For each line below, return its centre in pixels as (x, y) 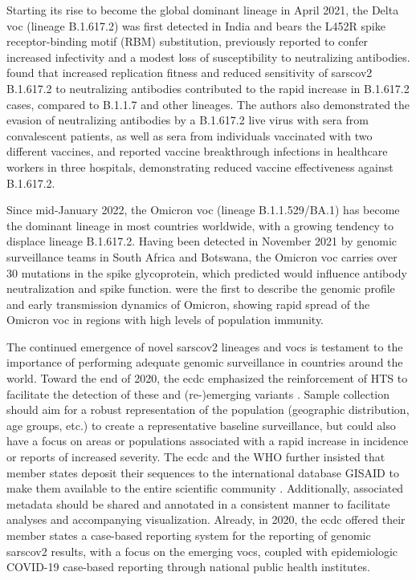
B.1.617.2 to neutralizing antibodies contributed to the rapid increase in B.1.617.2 (208, 88)
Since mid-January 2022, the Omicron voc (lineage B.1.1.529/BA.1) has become (203, 210)
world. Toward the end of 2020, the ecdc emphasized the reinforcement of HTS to (207, 378)
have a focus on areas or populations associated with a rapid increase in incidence (208, 441)
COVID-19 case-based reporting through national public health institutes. (188, 567)
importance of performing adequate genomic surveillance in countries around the (205, 362)
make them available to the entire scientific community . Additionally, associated (205, 488)
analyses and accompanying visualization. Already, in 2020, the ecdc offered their (206, 519)
